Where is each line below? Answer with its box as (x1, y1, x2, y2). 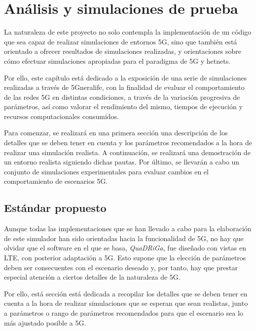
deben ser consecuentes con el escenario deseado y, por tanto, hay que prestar (4, 262, 238, 272)
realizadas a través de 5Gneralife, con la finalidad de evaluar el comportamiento (4, 82, 245, 92)
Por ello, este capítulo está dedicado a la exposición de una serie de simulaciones (4, 72, 247, 83)
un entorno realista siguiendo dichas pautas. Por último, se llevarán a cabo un (4, 157, 240, 167)
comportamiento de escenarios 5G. (4, 176, 108, 186)
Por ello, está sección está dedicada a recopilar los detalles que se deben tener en (4, 288, 248, 298)
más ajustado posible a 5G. (4, 317, 86, 328)
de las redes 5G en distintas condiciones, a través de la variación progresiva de (4, 91, 240, 102)
